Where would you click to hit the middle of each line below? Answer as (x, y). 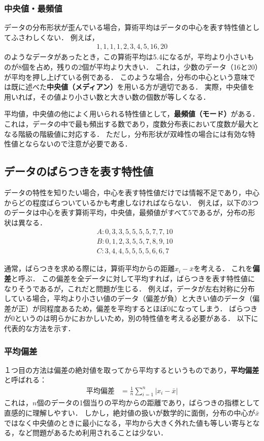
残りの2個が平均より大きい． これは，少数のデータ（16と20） (158, 67)
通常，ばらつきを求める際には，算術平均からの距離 (89, 268)
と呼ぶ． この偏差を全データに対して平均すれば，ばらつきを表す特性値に (133, 278)
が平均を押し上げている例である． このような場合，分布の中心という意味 (126, 77)
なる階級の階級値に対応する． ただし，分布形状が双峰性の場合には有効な (126, 134)
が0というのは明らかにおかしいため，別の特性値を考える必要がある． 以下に (131, 318)
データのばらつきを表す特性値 (79, 171)
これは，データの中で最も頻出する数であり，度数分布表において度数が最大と (132, 124)
